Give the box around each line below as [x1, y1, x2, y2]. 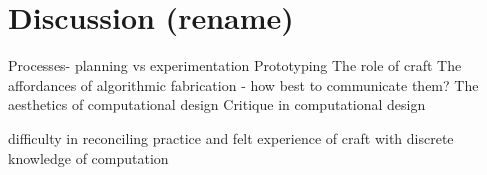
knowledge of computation [8, 147, 169, 168]
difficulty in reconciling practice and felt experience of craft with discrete [8, 127, 454, 148]
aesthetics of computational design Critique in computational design [8, 94, 426, 115]
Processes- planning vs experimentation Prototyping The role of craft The [8, 55, 462, 76]
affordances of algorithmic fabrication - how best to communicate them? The [8, 74, 479, 95]
